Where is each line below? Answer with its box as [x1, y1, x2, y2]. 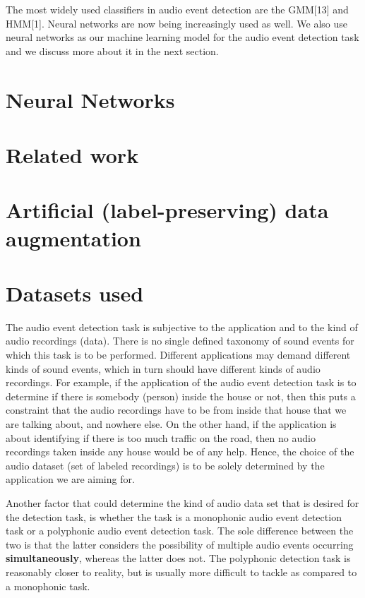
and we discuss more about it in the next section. [6, 43, 219, 58]
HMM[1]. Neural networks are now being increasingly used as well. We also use [6, 16, 347, 30]
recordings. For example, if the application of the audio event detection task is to [6, 375, 357, 390]
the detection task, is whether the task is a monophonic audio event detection [6, 509, 342, 524]
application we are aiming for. [6, 472, 135, 486]
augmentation [6, 223, 141, 252]
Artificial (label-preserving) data [6, 196, 329, 225]
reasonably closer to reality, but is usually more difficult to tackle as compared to [6, 564, 357, 579]
